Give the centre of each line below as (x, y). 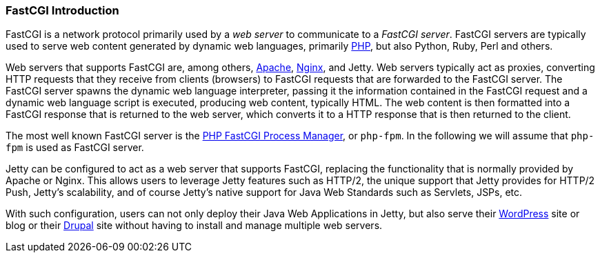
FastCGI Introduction (62, 10)
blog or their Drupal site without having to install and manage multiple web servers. (194, 226)
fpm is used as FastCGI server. (75, 148)
